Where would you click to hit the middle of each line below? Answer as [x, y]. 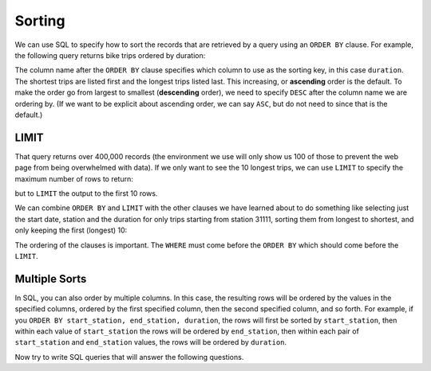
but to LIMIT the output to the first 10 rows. [86, 193]
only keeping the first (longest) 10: [71, 230]
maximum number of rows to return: [74, 178]
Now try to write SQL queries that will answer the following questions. [129, 357]
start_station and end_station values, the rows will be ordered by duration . [151, 342]
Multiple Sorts [51, 279]
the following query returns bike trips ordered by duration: [110, 55]
